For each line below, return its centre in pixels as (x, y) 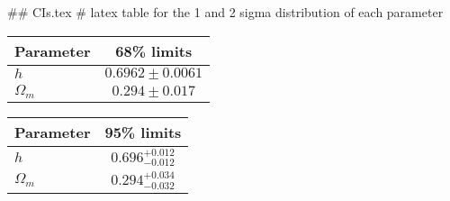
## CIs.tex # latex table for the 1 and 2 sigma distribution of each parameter (225, 12)
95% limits (143, 132)
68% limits (154, 50)
